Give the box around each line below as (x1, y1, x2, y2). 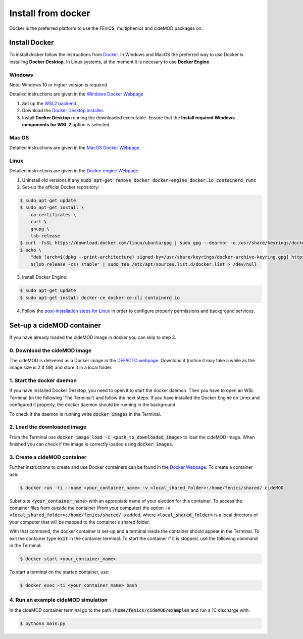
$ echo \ (20, 247, 42, 253)
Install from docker (9, 8, 90, 19)
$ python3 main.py (20, 620, 66, 626)
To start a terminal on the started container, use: (9, 569, 110, 575)
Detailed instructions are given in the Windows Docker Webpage (9, 91, 144, 97)
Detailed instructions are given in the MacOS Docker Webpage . (9, 144, 141, 151)
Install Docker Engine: (22, 274, 68, 280)
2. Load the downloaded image (9, 423, 87, 430)
